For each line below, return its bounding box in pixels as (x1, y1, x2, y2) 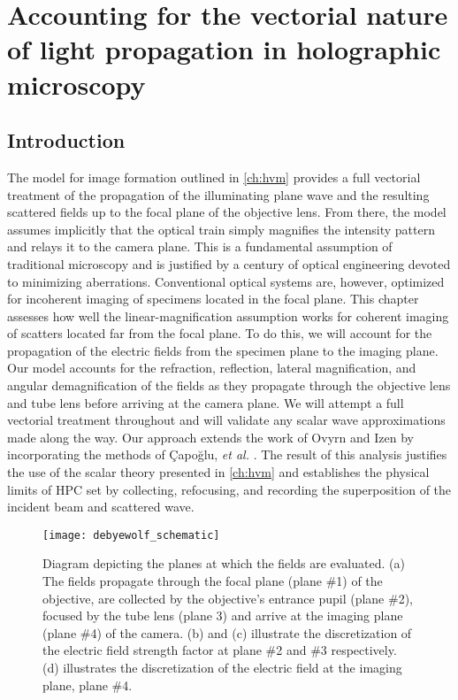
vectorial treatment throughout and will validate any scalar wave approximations (7, 411, 446, 429)
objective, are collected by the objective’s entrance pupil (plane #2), (42, 588, 413, 607)
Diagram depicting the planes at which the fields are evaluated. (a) (42, 554, 405, 573)
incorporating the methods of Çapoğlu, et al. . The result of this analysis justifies (7, 445, 447, 464)
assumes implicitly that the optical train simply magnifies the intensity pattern (7, 219, 435, 238)
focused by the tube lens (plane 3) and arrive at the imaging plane (42, 606, 403, 625)
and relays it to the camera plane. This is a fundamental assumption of (7, 237, 393, 256)
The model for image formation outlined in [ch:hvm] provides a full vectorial (7, 167, 421, 186)
